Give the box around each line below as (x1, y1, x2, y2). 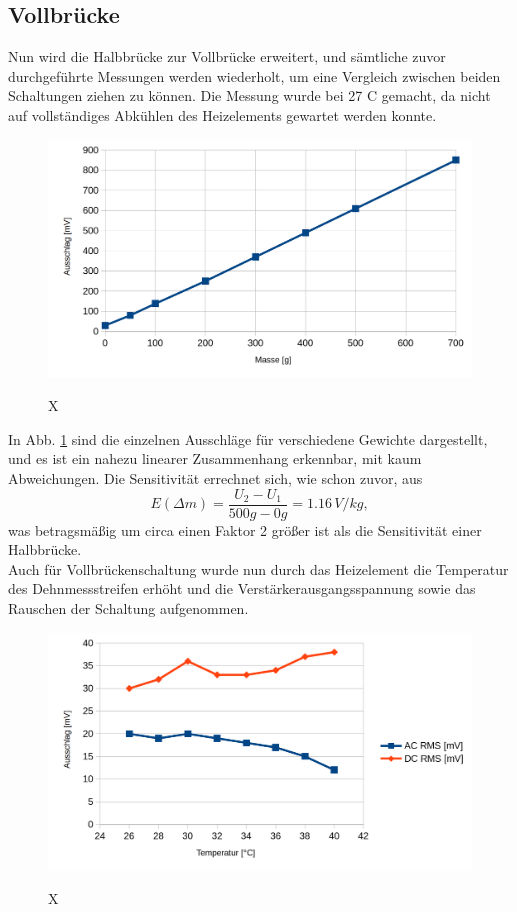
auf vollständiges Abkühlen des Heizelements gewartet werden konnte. (8, 104, 437, 125)
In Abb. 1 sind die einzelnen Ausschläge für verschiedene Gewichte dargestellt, (8, 428, 488, 449)
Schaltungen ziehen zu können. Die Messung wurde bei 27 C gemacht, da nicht (8, 85, 491, 106)
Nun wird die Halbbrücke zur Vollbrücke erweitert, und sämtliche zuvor (8, 46, 446, 67)
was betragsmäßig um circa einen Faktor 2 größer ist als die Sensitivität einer (8, 519, 482, 540)
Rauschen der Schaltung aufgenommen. (8, 598, 249, 619)
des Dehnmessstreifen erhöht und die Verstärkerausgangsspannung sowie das (8, 578, 476, 599)
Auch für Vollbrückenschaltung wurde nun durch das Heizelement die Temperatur (8, 558, 509, 579)
